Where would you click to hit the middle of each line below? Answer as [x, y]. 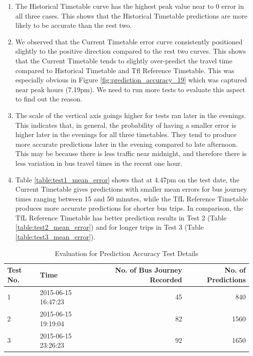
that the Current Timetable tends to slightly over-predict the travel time [124, 60]
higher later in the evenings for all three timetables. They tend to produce [126, 134]
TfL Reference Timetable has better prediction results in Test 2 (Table [121, 217]
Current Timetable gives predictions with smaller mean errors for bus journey [131, 189]
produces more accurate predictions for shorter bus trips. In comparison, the [129, 208]
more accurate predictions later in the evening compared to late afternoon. [126, 144]
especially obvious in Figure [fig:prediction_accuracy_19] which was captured [131, 80]
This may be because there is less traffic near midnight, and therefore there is [131, 153]
